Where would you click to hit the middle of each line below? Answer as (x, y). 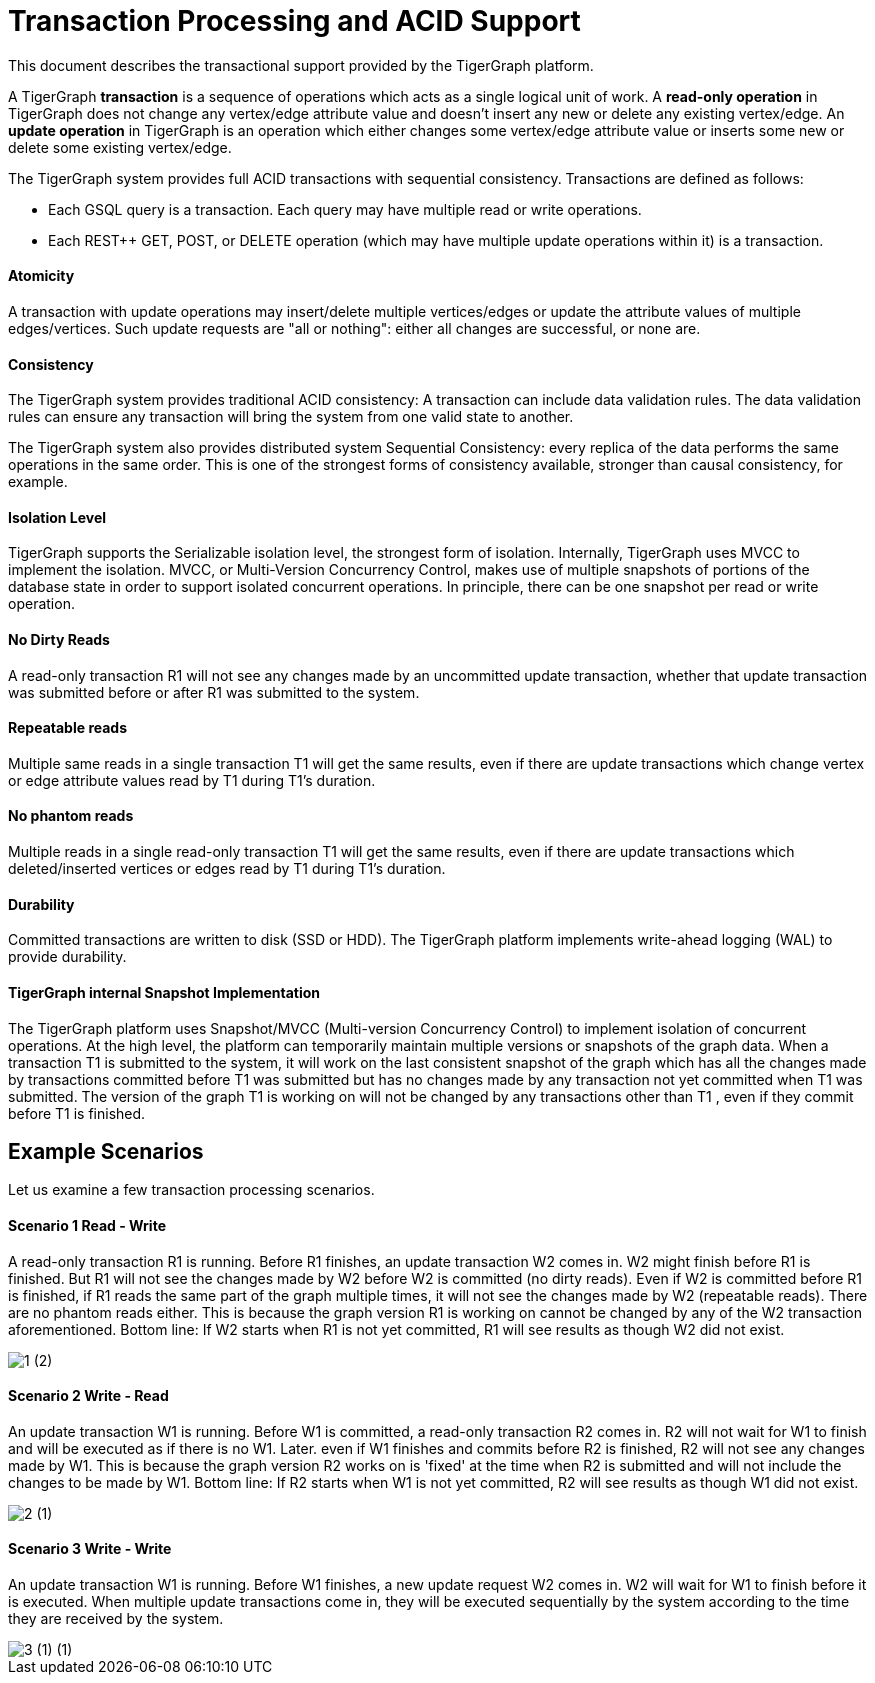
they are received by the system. (116, 1618)
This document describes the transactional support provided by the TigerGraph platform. (301, 65)
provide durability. (67, 957)
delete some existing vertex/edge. (120, 147)
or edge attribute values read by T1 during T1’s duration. (192, 780)
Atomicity (41, 276)
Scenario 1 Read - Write (87, 1225)
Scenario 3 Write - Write (90, 1549)
